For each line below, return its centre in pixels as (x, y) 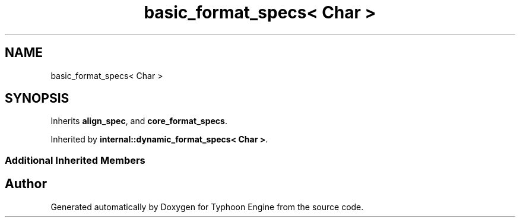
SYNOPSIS (37, 99)
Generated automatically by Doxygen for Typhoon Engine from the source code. (207, 207)
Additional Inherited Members (75, 160)
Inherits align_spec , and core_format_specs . (139, 121)
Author (26, 184)
